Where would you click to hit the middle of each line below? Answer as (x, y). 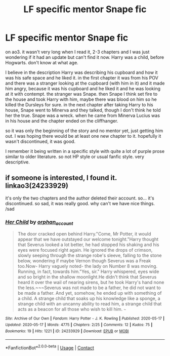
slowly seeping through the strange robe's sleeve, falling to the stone (90, 255)
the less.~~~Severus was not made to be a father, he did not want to (89, 288)
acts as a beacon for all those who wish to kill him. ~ (72, 309)
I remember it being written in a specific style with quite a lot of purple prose (85, 151)
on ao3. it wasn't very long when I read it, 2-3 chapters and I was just (77, 52)
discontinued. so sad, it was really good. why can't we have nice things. (80, 203)
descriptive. (18, 162)
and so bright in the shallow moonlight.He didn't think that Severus (87, 277)
